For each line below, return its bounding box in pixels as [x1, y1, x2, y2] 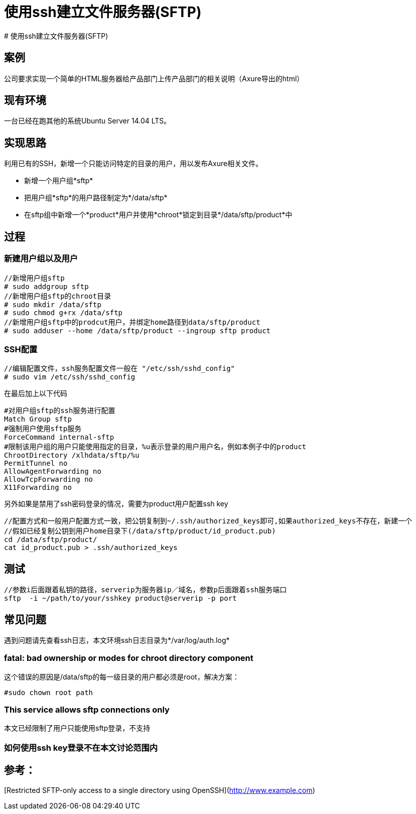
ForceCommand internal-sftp [4, 433, 114, 442]
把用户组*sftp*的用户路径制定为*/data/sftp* [24, 193, 168, 202]
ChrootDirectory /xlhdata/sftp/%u [4, 451, 140, 460]
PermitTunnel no [4, 459, 68, 468]
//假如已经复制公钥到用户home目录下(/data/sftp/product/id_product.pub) [4, 527, 276, 535]
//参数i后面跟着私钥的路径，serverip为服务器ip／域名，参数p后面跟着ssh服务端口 [4, 586, 287, 594]
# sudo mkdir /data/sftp [4, 300, 101, 309]
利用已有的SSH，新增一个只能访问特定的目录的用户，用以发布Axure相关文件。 [4, 159, 263, 168]
